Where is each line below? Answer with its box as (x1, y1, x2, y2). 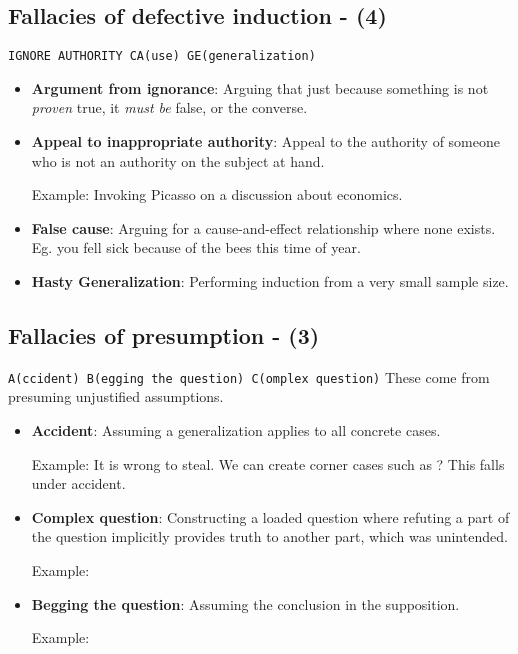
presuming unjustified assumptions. (8, 386, 224, 407)
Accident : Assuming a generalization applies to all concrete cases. (31, 420, 441, 441)
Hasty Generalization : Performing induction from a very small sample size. (31, 271, 509, 292)
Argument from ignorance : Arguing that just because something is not (31, 77, 489, 98)
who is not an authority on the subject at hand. (31, 150, 325, 171)
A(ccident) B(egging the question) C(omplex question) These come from (8, 366, 490, 387)
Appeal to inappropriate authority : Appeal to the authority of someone (31, 131, 500, 152)
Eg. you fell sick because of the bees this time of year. (31, 237, 361, 258)
